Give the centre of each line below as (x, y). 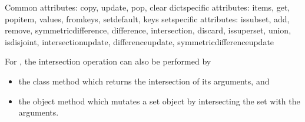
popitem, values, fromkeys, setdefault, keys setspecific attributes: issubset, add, (147, 18)
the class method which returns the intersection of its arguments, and (144, 81)
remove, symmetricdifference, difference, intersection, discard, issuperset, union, (148, 30)
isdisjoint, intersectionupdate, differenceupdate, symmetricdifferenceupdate (140, 41)
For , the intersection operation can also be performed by (108, 61)
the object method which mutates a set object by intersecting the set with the (159, 101)
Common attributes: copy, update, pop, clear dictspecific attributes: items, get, (147, 7)
